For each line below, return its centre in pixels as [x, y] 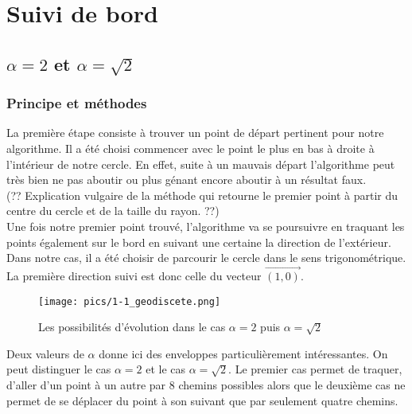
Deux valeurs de [45, 353]
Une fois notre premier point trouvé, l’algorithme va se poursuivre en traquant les [206, 226]
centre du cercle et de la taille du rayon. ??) [113, 211]
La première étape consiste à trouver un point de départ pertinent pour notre [195, 133]
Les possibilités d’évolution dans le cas [132, 327]
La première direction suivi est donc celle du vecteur [134, 275]
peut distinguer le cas [59, 369]
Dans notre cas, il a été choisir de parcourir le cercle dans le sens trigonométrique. [206, 258]
